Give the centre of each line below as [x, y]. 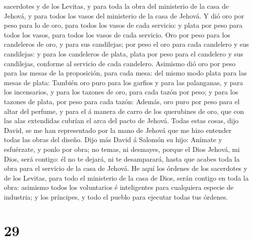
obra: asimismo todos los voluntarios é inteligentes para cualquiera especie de [119, 187]
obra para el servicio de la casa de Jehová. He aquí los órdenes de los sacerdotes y [126, 168]
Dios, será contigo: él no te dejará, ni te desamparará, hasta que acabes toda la [122, 158]
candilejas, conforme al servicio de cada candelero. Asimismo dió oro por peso [120, 63]
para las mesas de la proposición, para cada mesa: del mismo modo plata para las [126, 73]
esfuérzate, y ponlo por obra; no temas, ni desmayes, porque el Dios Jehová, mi [122, 149]
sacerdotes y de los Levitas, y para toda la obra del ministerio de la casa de [116, 6]
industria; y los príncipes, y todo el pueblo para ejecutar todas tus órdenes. [116, 196]
